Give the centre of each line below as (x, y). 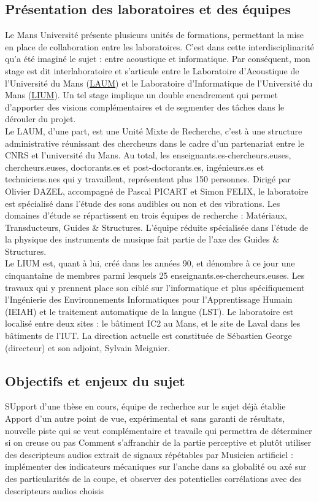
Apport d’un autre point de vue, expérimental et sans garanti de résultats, (145, 418)
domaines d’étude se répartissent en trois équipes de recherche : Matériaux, (146, 215)
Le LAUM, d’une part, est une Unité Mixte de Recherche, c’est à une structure (154, 130)
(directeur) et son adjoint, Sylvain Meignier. (87, 347)
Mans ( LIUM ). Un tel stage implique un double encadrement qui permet (141, 95)
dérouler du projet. (40, 119)
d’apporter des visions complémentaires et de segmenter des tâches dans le (145, 107)
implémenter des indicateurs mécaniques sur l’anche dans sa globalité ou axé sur (156, 466)
